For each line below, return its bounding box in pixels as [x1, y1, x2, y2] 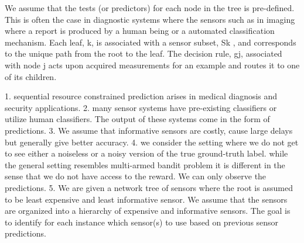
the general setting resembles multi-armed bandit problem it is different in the [5, 158, 285, 171]
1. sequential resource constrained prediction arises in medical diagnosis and [5, 90, 278, 102]
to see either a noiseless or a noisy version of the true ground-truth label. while [5, 147, 288, 159]
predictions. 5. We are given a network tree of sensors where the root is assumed [5, 181, 293, 193]
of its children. [5, 70, 57, 82]
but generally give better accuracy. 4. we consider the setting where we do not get [5, 136, 299, 148]
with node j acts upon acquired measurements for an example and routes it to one [5, 58, 300, 71]
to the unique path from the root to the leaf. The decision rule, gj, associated [5, 47, 282, 60]
